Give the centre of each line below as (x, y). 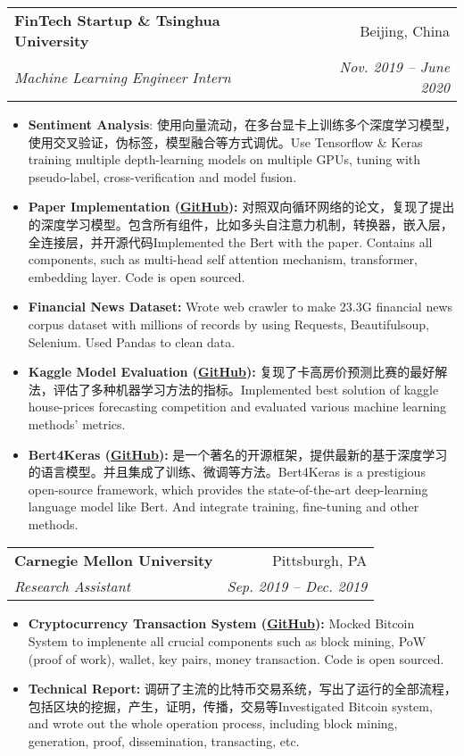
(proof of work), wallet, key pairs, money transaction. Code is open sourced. (236, 658)
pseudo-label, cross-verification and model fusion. (162, 176)
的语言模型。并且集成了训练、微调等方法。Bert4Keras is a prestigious (227, 472)
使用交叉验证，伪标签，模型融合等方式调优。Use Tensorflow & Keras (225, 141)
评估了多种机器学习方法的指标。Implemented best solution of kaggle (246, 389)
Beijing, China (405, 30)
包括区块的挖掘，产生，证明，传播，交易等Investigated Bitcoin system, (230, 706)
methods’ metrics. (77, 424)
